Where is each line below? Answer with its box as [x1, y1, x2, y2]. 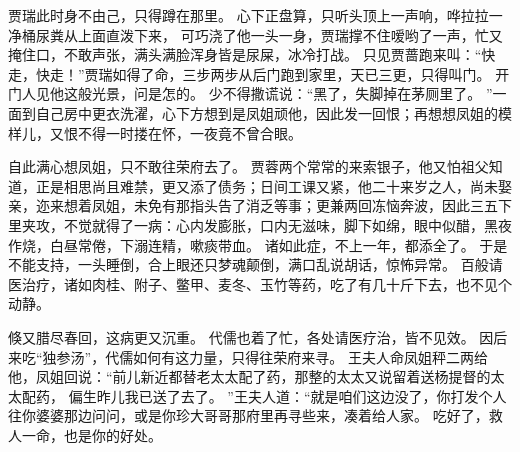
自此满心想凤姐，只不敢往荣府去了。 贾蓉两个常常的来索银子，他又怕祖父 [8, 156, 489, 177]
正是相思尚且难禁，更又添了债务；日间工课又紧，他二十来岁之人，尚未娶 [35, 175, 512, 196]
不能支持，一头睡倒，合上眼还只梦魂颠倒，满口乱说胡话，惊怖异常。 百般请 [8, 254, 503, 275]
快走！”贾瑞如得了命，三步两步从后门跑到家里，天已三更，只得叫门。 [35, 63, 491, 84]
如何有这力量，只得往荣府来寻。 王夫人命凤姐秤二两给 [133, 346, 488, 367]
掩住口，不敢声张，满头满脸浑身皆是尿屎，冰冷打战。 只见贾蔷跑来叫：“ [8, 44, 482, 65]
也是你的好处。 [63, 424, 162, 445]
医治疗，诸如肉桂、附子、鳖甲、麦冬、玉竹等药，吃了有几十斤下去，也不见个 [8, 273, 512, 294]
